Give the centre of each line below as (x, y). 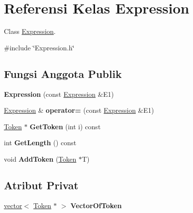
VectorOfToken (96, 205)
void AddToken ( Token (40, 159)
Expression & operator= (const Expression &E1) (79, 110)
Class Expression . (30, 31)
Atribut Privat (41, 185)
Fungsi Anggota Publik (63, 73)
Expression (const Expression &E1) (59, 94)
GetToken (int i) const (65, 126)
